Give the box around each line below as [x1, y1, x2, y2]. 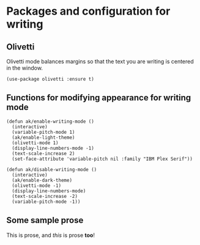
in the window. [6, 64, 43, 71]
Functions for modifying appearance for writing [6, 93, 191, 103]
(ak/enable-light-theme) [12, 134, 75, 141]
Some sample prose [6, 215, 84, 225]
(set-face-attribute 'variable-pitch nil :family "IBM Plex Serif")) [12, 156, 193, 162]
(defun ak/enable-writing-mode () [6, 118, 95, 125]
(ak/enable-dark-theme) [12, 177, 72, 183]
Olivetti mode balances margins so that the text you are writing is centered [6, 58, 194, 65]
